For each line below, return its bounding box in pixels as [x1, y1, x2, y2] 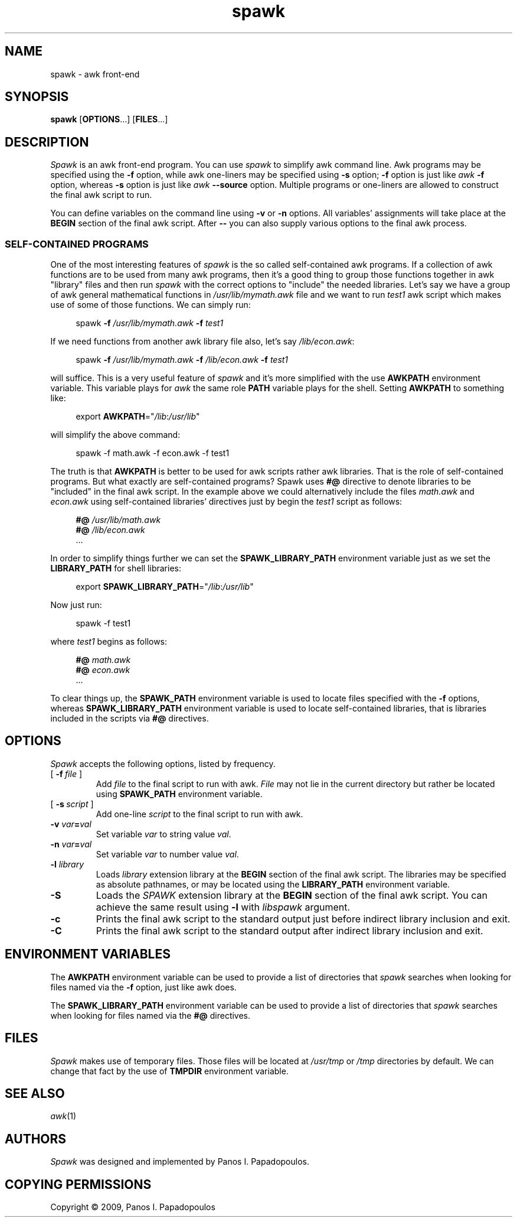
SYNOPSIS [5, 89, 69, 105]
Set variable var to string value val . [96, 828, 231, 839]
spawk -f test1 [76, 618, 131, 629]
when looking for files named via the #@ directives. [50, 1010, 251, 1020]
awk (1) [50, 1111, 77, 1122]
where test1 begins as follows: [50, 636, 168, 647]
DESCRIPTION [5, 134, 89, 149]
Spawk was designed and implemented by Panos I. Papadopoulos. [50, 1156, 309, 1167]
